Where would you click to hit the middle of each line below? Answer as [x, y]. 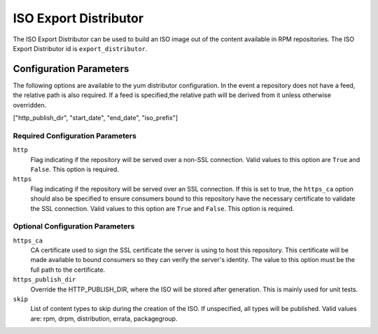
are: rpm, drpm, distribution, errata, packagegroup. [104, 319]
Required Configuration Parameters [75, 136]
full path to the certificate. [68, 270]
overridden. [30, 105]
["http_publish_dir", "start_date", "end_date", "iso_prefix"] [96, 118]
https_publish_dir [44, 280]
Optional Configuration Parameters [74, 226]
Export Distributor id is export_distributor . [80, 48]
